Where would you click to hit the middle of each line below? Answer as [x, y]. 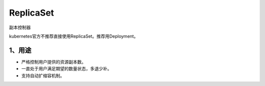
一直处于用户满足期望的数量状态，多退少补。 [66, 69]
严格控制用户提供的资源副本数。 [53, 62]
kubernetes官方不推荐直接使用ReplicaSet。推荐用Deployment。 [74, 36]
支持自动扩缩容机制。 [43, 75]
